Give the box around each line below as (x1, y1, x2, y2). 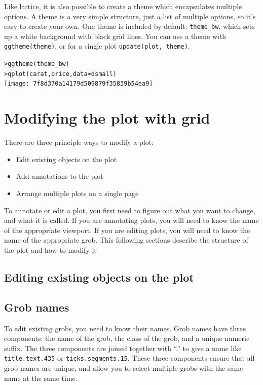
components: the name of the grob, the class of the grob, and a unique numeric (4, 333, 250, 343)
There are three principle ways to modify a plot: (4, 137, 154, 147)
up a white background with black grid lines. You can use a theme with (4, 30, 227, 41)
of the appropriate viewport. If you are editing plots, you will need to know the (4, 224, 250, 235)
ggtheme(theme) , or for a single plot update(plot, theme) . (4, 41, 190, 51)
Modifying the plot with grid (4, 107, 210, 128)
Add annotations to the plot (16, 171, 103, 181)
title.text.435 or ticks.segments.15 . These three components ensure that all (4, 353, 255, 363)
